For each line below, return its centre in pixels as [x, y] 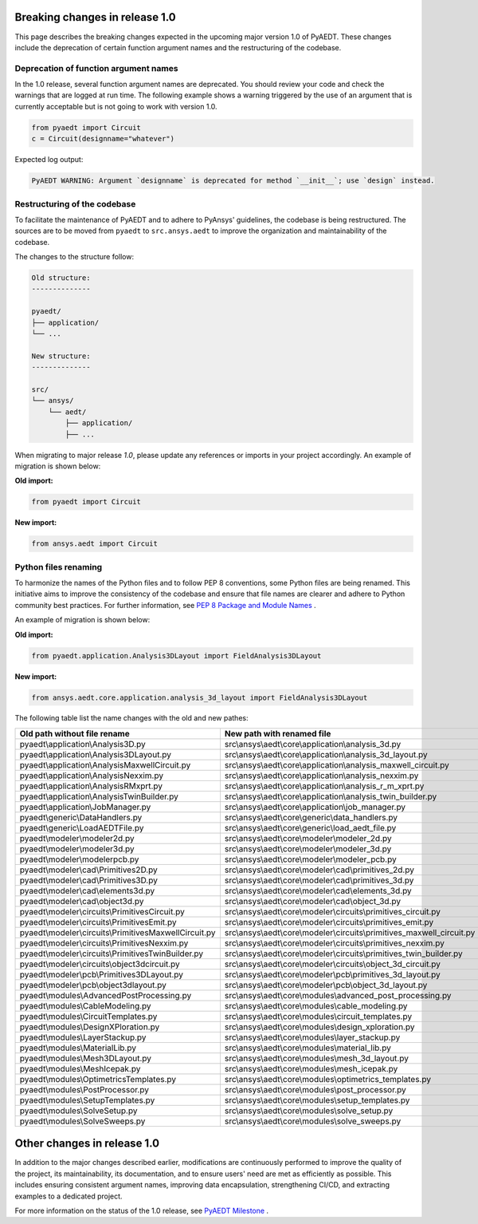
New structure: [61, 356]
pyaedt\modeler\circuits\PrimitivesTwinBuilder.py [112, 954]
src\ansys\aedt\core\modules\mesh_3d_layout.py [317, 1058]
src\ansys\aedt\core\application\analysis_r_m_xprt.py [324, 786]
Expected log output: [49, 160]
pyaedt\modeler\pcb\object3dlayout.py [93, 985]
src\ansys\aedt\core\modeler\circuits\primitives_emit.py [329, 922]
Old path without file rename [75, 733]
